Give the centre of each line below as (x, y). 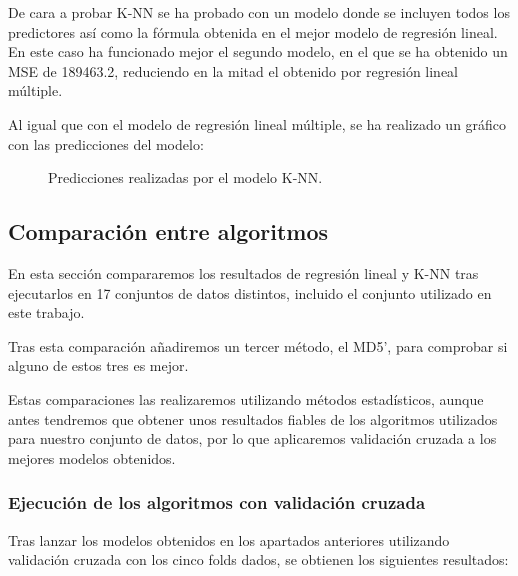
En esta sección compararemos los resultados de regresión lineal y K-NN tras (243, 272)
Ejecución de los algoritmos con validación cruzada (217, 502)
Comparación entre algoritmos (168, 231)
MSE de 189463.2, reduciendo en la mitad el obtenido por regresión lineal (233, 70)
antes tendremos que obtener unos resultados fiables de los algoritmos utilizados (253, 418)
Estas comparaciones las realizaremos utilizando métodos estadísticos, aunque (246, 398)
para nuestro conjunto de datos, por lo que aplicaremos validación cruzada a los (252, 438)
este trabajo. (46, 312)
